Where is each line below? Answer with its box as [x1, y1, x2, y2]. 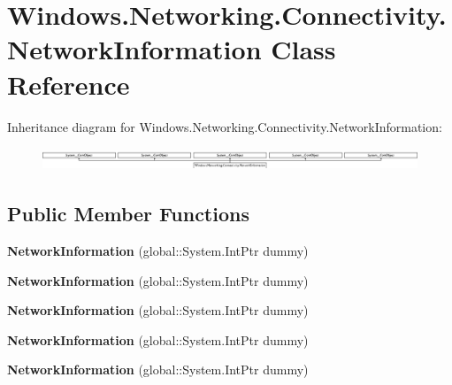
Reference [7, 65, 130, 102]
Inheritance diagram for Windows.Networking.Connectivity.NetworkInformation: [7, 117, 442, 135]
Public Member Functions [7, 200, 249, 227]
